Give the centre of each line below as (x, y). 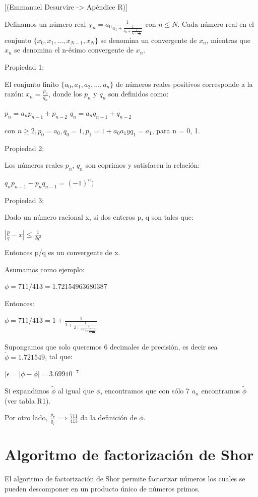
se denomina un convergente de (149, 40)
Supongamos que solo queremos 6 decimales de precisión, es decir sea (111, 346)
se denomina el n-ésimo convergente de (74, 50)
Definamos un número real (45, 23)
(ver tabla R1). (28, 400)
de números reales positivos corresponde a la (184, 84)
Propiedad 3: (24, 200)
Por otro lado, (26, 417)
